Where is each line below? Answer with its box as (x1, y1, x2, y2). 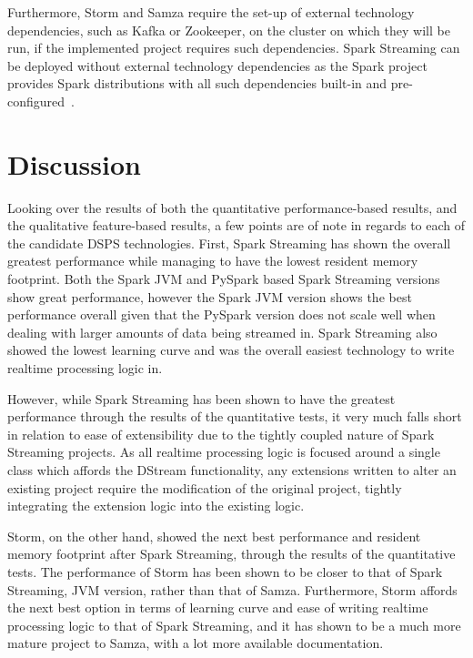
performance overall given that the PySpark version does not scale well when (7, 305, 436, 324)
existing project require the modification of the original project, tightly (7, 478, 402, 497)
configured (7, 91, 65, 110)
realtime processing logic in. (7, 359, 163, 378)
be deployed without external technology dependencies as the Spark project (7, 56, 428, 75)
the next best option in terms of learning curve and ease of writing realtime (7, 598, 428, 617)
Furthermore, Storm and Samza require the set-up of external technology (7, 3, 415, 21)
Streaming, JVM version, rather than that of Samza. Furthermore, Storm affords (7, 580, 458, 599)
